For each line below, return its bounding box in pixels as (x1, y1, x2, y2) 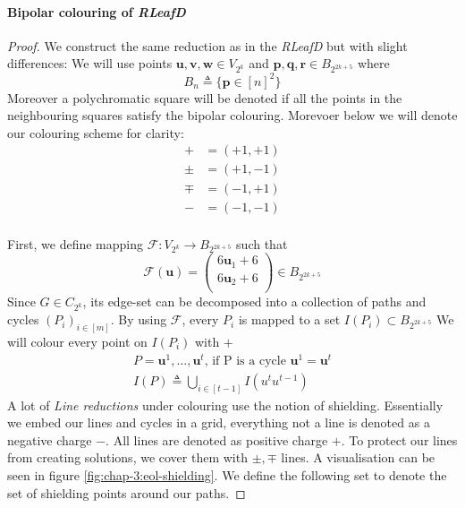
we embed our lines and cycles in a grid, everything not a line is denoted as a (7, 413, 430, 432)
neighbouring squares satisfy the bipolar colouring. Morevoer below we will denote (7, 106, 458, 125)
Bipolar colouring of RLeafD (7, 2, 186, 21)
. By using (110, 310, 167, 329)
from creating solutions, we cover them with (7, 448, 248, 467)
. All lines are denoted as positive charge (106, 430, 328, 449)
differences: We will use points (7, 54, 173, 73)
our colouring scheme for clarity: (7, 123, 184, 142)
